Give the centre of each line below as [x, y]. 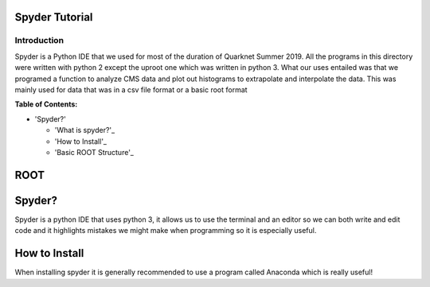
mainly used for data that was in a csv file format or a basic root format [131, 89]
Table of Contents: [46, 104]
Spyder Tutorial [54, 17]
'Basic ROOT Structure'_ [94, 152]
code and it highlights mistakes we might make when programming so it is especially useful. [166, 231]
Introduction [39, 41]
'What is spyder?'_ [85, 130]
